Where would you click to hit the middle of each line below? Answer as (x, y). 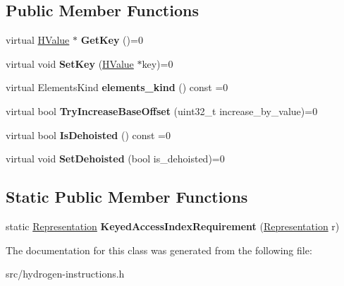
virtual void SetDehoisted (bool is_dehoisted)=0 (115, 159)
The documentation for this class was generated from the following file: (159, 250)
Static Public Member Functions (127, 197)
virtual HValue (38, 40)
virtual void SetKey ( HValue (70, 63)
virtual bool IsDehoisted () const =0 (88, 135)
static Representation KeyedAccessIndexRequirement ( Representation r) (173, 226)
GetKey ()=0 (112, 40)
